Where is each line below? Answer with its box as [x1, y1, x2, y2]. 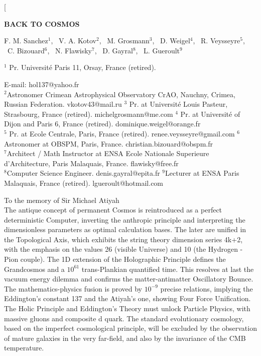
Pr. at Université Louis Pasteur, [129, 99, 228, 109]
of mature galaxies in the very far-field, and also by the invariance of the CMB [4, 332, 246, 343]
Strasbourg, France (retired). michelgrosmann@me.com [4, 108, 173, 119]
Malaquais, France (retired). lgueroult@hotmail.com [4, 177, 164, 188]
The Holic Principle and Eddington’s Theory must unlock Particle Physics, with [4, 303, 250, 314]
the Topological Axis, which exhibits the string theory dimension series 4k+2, [4, 234, 243, 244]
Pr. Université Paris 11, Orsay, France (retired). [9, 62, 156, 73]
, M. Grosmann [99, 35, 150, 46]
